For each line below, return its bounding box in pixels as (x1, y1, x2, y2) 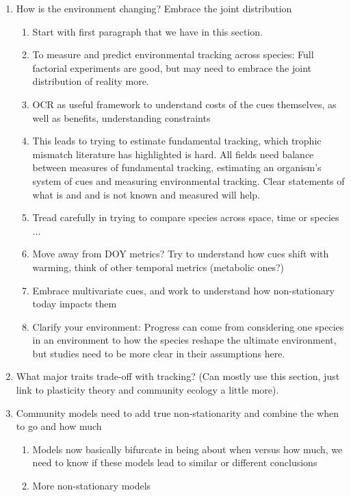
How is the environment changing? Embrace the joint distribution (16, 1, 292, 15)
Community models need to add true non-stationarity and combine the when (16, 405, 339, 420)
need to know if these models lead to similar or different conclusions (32, 455, 317, 470)
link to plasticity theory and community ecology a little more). (16, 383, 279, 397)
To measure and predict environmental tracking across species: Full (32, 47, 314, 62)
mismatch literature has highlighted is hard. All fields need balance (32, 146, 314, 161)
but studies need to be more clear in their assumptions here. (32, 346, 285, 360)
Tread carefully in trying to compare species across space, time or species (32, 210, 339, 225)
